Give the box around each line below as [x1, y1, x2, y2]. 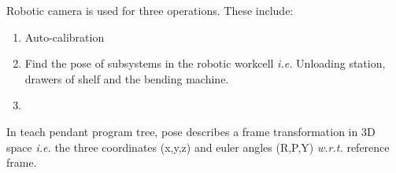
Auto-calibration [24, 28, 105, 45]
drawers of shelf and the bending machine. [24, 70, 229, 86]
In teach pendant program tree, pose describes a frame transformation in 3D [6, 123, 376, 139]
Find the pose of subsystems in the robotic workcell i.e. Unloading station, [24, 55, 386, 72]
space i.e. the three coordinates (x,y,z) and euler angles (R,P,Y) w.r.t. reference [6, 138, 390, 155]
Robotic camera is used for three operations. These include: [6, 2, 294, 18]
